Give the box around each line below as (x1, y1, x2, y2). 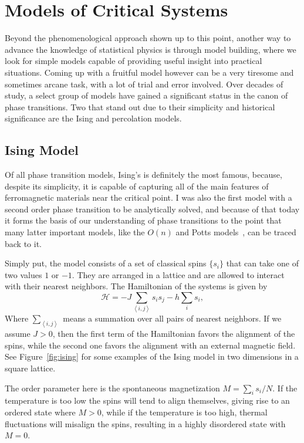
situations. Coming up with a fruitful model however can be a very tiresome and (5, 66, 294, 78)
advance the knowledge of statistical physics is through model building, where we (5, 43, 296, 55)
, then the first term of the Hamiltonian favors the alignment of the (52, 327, 295, 340)
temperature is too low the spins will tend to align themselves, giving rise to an (5, 394, 290, 407)
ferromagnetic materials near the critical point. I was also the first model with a (5, 191, 292, 204)
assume (5, 327, 31, 340)
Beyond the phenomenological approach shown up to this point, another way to (5, 32, 291, 44)
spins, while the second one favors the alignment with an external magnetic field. (5, 339, 296, 351)
